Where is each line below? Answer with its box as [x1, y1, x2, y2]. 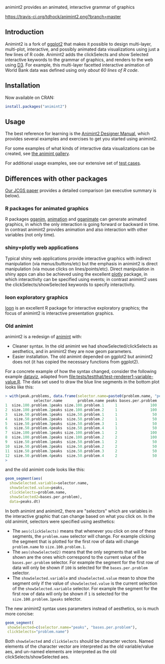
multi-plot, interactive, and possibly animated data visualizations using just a [5, 46, 160, 52]
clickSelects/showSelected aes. [5, 654, 70, 660]
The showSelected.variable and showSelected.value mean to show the [12, 575, 155, 581]
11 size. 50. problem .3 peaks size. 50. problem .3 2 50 [5, 448, 157, 453]
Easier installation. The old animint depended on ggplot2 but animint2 [12, 354, 153, 360]
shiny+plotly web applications [5, 244, 79, 251]
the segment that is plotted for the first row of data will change [12, 538, 139, 544]
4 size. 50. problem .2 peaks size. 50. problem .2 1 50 [5, 416, 157, 421]
